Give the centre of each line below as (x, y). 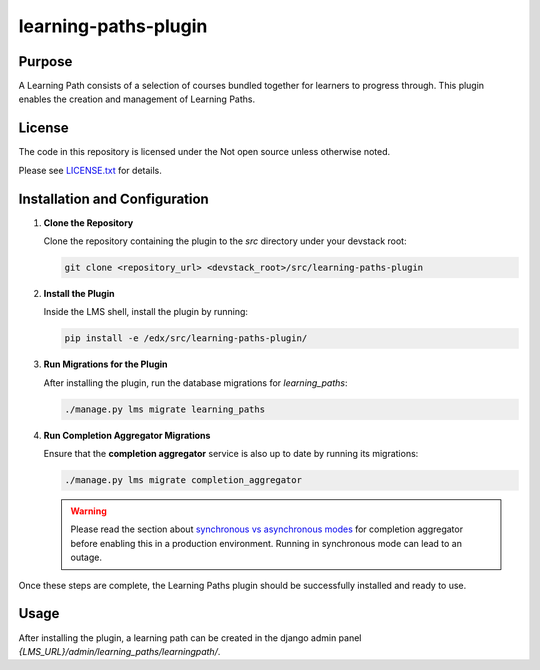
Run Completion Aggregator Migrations (127, 435)
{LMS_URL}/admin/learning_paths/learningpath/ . (119, 651)
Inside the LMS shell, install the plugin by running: (146, 312)
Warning (88, 511)
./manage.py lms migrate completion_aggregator (183, 480)
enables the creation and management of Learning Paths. (136, 99)
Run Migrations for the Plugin (105, 364)
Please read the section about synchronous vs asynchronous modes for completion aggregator (267, 529)
